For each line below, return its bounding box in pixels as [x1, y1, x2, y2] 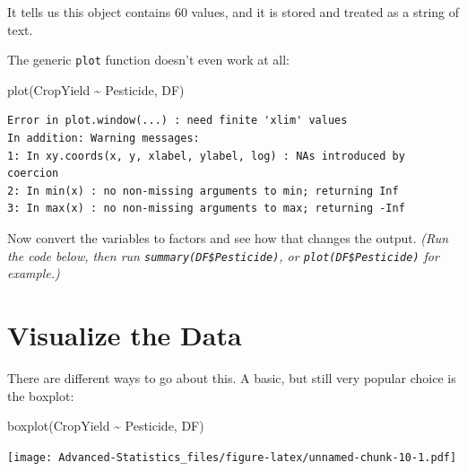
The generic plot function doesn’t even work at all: [7, 50, 290, 69]
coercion [7, 167, 59, 180]
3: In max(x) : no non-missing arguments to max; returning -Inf [7, 202, 405, 215]
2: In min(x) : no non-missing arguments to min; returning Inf [7, 184, 399, 197]
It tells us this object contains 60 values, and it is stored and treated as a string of [7, 3, 459, 21]
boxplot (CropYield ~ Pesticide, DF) [7, 416, 204, 435]
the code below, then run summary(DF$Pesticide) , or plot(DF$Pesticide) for [7, 246, 439, 265]
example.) [7, 264, 60, 283]
